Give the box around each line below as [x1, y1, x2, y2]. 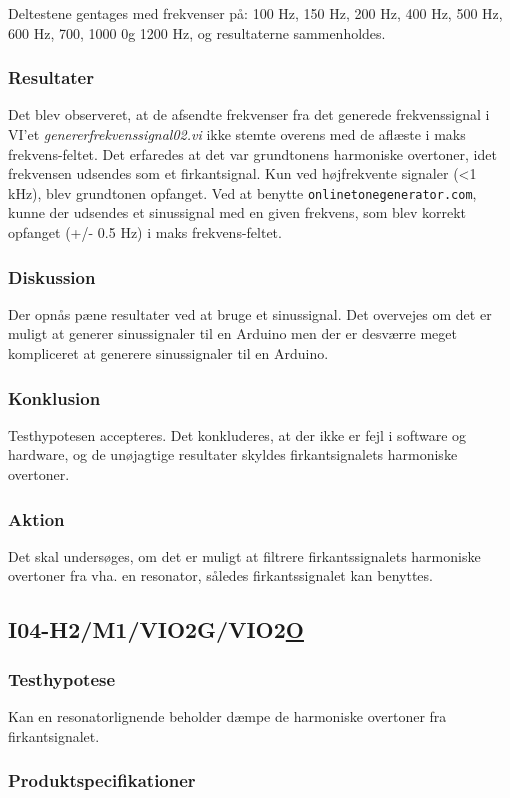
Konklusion [8, 385, 101, 410]
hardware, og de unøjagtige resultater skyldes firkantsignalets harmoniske [8, 444, 458, 465]
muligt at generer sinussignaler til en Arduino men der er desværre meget [8, 323, 457, 344]
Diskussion [8, 264, 96, 289]
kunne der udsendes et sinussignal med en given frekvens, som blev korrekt [8, 202, 467, 223]
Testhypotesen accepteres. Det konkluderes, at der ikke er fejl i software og [8, 424, 467, 445]
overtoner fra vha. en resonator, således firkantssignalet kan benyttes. [8, 565, 433, 586]
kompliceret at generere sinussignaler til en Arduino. [8, 343, 329, 364]
